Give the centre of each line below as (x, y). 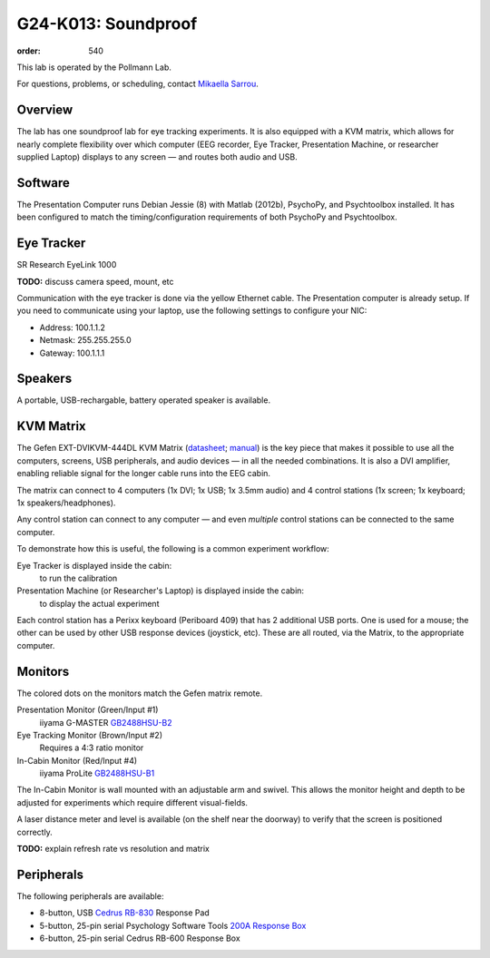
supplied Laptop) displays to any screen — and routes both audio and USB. (157, 157)
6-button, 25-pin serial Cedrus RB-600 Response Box (140, 938)
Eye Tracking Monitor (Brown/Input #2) (90, 735)
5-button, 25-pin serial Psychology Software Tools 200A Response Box (173, 925)
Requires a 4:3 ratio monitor (92, 748)
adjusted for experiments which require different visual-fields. (132, 802)
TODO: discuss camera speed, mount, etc (95, 281)
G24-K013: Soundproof (107, 24)
